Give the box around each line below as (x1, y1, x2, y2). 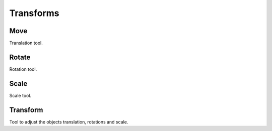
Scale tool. (9, 92, 32, 98)
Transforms (9, 8, 60, 19)
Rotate (9, 53, 31, 61)
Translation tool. (9, 40, 43, 46)
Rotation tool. (9, 66, 37, 72)
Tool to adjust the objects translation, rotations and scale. (9, 118, 128, 125)
